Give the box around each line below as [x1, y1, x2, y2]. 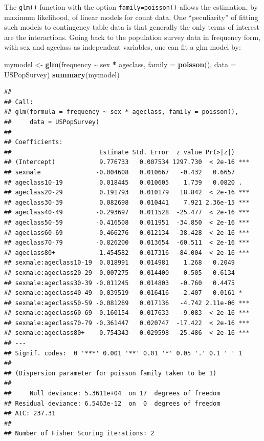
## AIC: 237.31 [4, 410, 56, 417]
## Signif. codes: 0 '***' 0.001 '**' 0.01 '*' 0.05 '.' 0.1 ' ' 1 [4, 349, 243, 357]
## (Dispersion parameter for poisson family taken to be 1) [4, 369, 217, 377]
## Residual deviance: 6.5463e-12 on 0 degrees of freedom [4, 399, 221, 407]
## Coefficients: [4, 138, 63, 146]
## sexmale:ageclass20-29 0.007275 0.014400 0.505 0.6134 [4, 269, 235, 276]
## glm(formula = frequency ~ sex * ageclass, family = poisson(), [4, 108, 239, 116]
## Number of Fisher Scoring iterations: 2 [4, 430, 155, 437]
